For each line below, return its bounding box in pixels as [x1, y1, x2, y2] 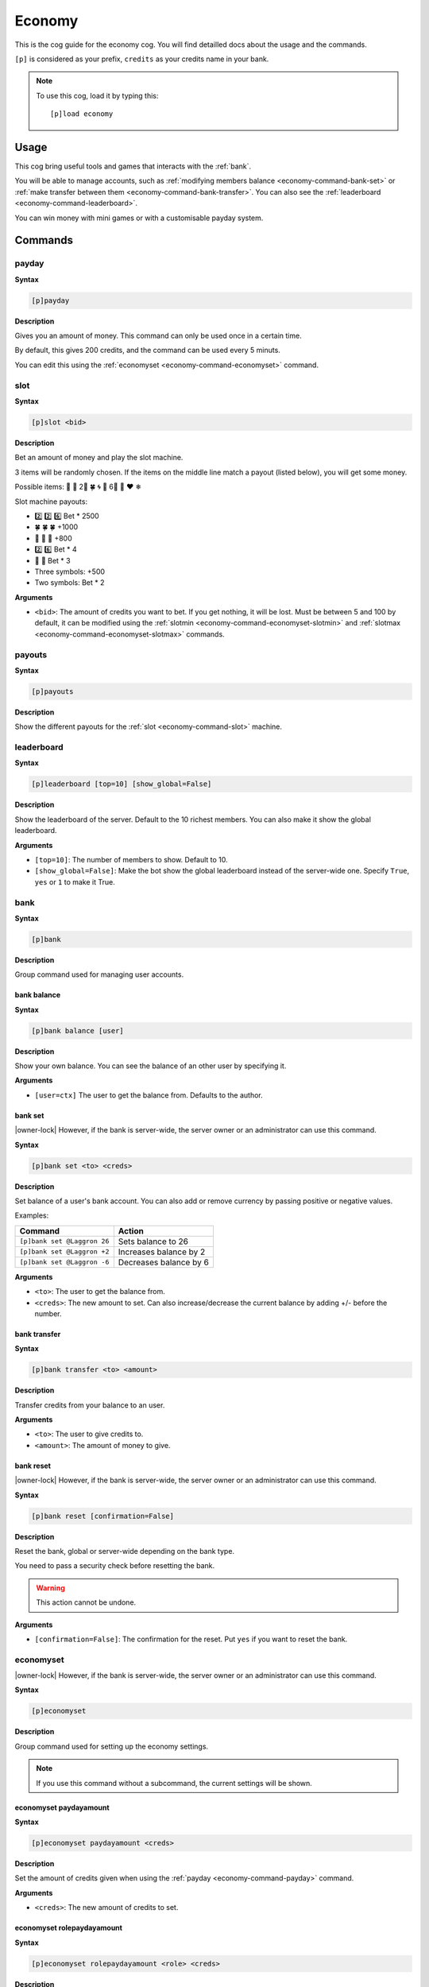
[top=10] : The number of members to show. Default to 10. [34, 855, 228, 865]
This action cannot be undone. [36, 1598, 137, 1607]
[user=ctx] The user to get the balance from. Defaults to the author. [34, 1090, 264, 1100]
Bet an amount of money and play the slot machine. [14, 453, 184, 463]
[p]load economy [50, 110, 114, 118]
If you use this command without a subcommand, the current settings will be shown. [36, 1778, 313, 1788]
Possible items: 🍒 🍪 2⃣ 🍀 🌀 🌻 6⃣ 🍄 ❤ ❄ [14, 482, 142, 492]
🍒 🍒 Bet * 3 [34, 556, 71, 565]
